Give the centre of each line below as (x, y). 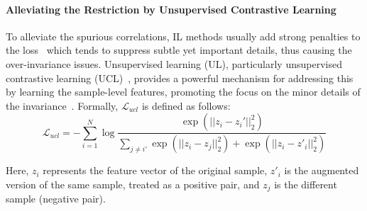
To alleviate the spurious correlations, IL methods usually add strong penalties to (183, 36)
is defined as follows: (186, 105)
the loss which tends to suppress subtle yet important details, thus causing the (179, 50)
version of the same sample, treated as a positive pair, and (133, 184)
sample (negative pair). (56, 199)
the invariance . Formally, (62, 105)
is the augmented (322, 170)
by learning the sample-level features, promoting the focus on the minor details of (183, 92)
